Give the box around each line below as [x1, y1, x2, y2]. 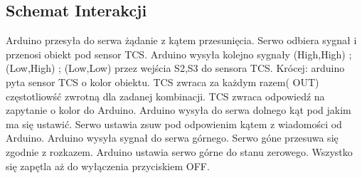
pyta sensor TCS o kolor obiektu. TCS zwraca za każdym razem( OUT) [6, 74, 319, 89]
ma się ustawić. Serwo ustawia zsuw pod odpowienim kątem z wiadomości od [6, 116, 342, 131]
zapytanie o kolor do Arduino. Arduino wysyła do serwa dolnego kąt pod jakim [6, 103, 351, 117]
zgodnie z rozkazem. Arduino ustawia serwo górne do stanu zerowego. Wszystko [6, 144, 353, 159]
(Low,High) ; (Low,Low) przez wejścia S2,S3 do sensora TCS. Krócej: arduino [6, 61, 345, 75]
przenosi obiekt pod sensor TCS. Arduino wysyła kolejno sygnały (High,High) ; [6, 46, 352, 61]
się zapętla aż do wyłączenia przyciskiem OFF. [6, 158, 210, 173]
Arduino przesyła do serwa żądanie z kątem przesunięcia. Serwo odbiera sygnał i [6, 33, 357, 48]
